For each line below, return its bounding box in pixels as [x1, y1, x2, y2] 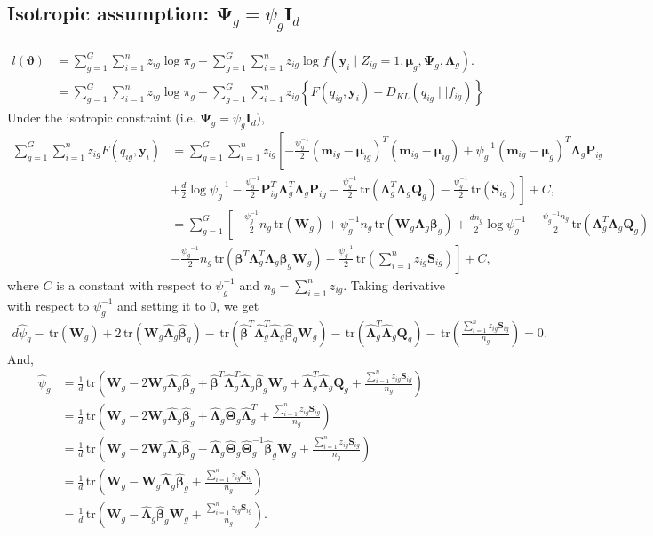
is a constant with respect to [56, 275, 211, 294]
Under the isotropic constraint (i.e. [7, 108, 196, 127]
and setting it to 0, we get [117, 296, 259, 314]
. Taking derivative [343, 275, 446, 294]
